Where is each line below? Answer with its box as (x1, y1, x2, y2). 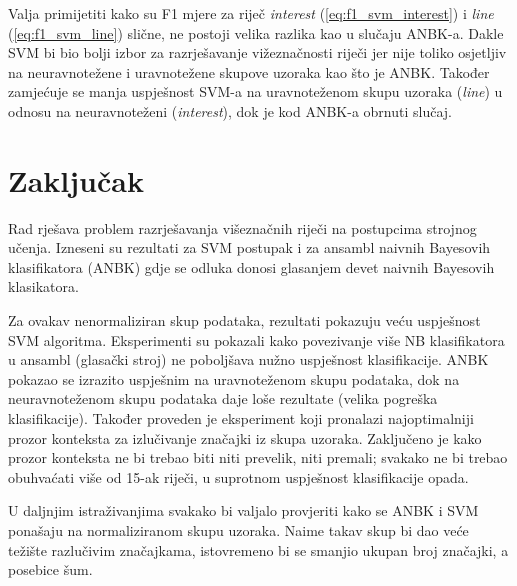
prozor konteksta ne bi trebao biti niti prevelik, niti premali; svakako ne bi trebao (8, 447, 508, 468)
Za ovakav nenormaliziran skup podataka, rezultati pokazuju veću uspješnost (8, 310, 481, 331)
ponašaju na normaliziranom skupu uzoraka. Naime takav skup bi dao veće (8, 520, 469, 540)
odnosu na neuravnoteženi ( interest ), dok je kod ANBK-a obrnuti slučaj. (8, 100, 452, 121)
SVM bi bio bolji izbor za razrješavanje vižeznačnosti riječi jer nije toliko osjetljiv (8, 42, 507, 63)
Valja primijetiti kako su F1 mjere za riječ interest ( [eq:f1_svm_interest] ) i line (8, 3, 494, 23)
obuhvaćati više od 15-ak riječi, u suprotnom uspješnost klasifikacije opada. (8, 466, 469, 487)
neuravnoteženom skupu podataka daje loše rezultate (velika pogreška (8, 388, 438, 409)
